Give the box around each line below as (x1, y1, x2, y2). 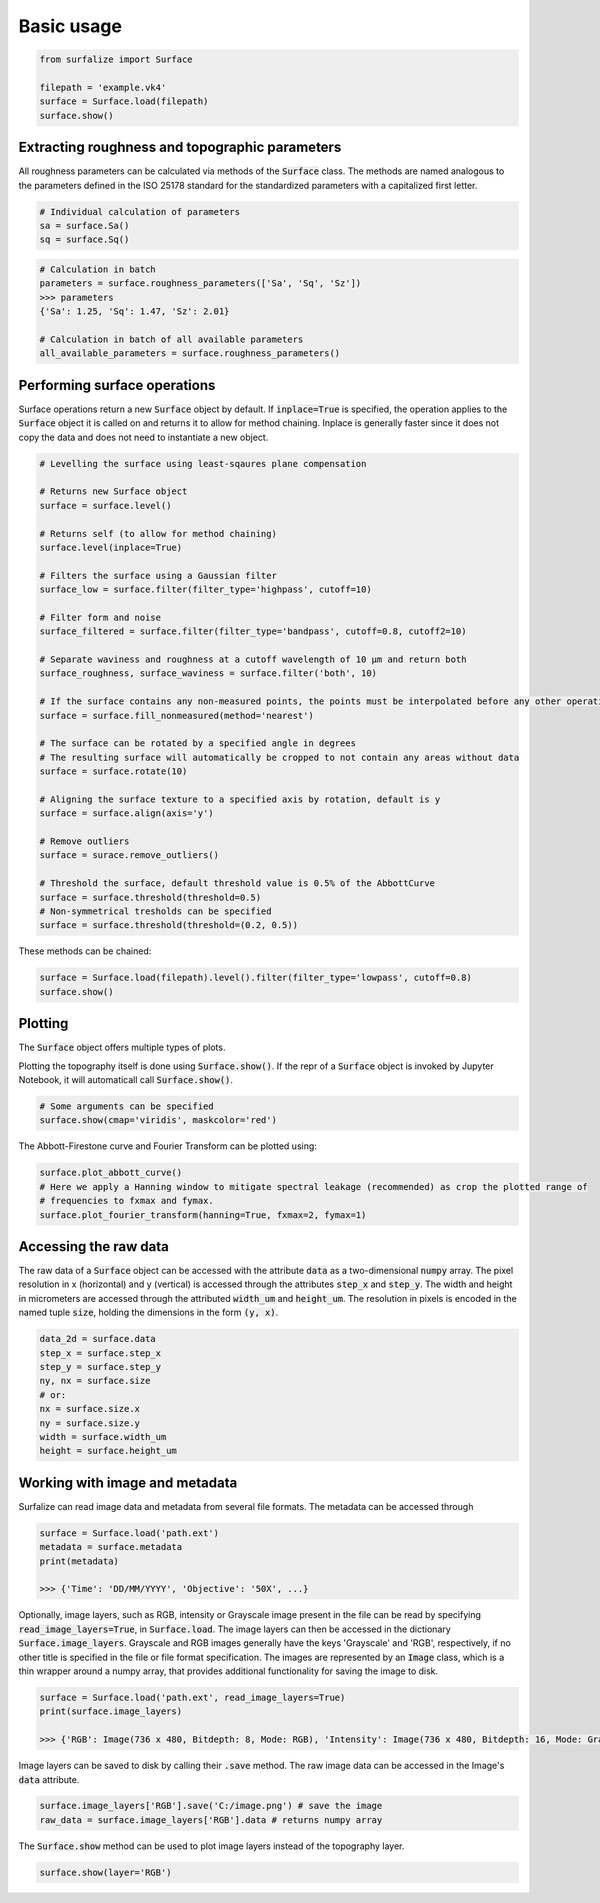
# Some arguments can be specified (39, 1101, 214, 1112)
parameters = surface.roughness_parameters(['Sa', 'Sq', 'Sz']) (39, 278, 362, 289)
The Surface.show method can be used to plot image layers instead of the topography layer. (18, 1840, 405, 1852)
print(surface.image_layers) (39, 1706, 183, 1717)
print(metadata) (39, 1555, 120, 1567)
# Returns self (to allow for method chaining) (39, 528, 277, 539)
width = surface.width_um (39, 1431, 167, 1442)
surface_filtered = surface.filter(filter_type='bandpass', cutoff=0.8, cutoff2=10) (39, 626, 467, 637)
